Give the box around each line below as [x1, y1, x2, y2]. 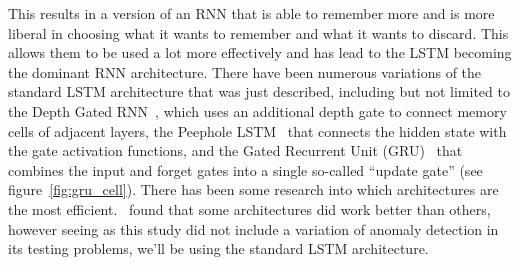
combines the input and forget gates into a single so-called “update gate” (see [8, 159, 483, 180]
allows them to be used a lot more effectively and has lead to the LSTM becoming [8, 42, 512, 63]
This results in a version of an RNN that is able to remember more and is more [8, 3, 495, 23]
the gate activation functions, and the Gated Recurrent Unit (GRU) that [8, 140, 463, 161]
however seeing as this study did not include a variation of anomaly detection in [8, 218, 499, 239]
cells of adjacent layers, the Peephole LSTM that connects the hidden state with [8, 120, 507, 141]
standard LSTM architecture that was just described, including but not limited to [8, 81, 510, 102]
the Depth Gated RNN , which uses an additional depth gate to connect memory [8, 100, 507, 121]
